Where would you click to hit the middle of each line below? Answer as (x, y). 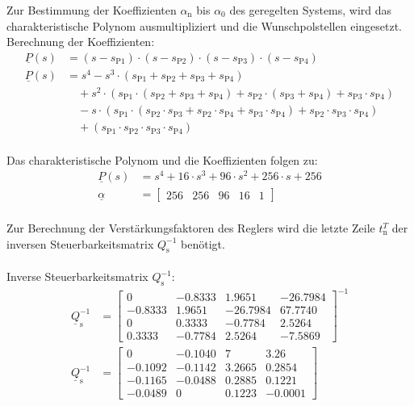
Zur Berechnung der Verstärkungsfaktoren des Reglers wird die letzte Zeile (191, 228)
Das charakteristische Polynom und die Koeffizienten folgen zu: (162, 159)
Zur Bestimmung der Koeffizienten (92, 10)
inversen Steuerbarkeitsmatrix (80, 243)
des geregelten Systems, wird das (311, 10)
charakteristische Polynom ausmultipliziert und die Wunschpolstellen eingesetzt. (205, 25)
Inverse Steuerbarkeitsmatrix (77, 276)
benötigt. (203, 243)
